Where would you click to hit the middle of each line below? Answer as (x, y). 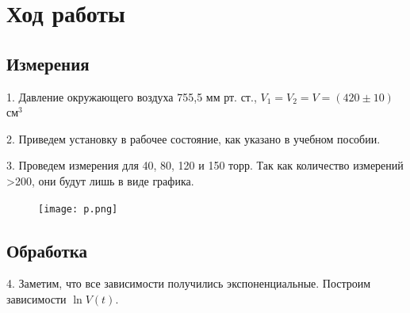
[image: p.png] (78, 209)
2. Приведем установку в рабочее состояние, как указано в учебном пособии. (194, 138)
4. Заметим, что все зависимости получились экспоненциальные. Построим (189, 283)
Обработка (47, 250)
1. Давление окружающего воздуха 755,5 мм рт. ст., (132, 96)
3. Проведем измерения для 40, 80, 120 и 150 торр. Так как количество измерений (205, 165)
